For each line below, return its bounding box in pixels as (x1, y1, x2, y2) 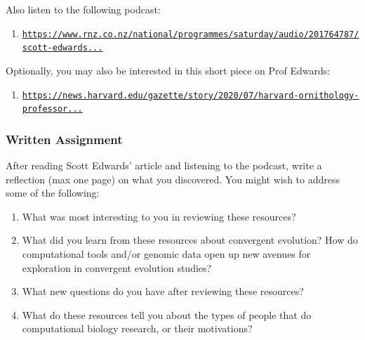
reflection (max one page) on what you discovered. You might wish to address (6, 171, 340, 186)
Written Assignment (6, 130, 123, 148)
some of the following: (6, 185, 100, 200)
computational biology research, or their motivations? (22, 321, 253, 336)
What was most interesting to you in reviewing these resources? (22, 209, 296, 223)
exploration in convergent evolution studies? (22, 260, 212, 275)
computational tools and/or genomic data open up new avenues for (22, 247, 311, 261)
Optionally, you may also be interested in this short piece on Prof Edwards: (6, 63, 331, 77)
